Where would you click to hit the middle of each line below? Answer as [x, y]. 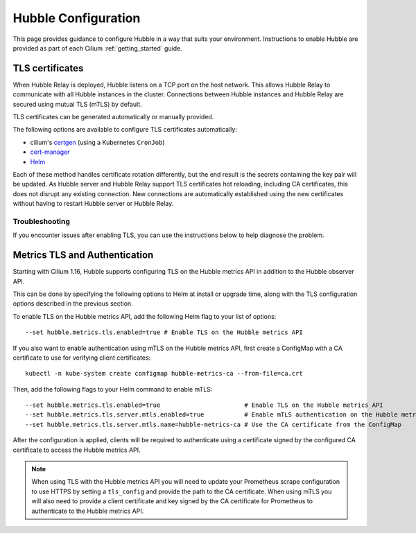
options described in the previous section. [73, 304]
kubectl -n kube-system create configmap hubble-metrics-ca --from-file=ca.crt [164, 374]
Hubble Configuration [77, 18]
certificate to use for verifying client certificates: [82, 358]
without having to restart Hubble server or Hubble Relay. [93, 204]
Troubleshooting [42, 221]
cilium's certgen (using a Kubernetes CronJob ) [97, 142]
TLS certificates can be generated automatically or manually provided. [113, 117]
